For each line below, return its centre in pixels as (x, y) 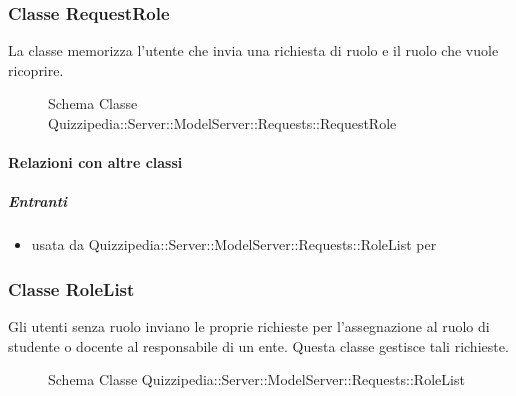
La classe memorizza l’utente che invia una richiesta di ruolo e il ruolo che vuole (253, 50)
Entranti (38, 201)
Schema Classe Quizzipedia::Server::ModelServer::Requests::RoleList (256, 379)
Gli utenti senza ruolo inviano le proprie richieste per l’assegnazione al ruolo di (249, 326)
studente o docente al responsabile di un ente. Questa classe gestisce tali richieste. (258, 345)
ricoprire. (36, 69)
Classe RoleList (71, 288)
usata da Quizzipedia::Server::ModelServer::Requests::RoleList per (234, 244)
